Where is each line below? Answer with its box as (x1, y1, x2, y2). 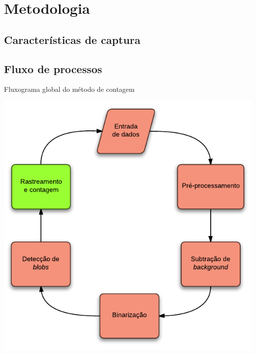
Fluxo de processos (4, 61, 102, 76)
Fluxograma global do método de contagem (4, 84, 135, 94)
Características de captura (4, 32, 141, 47)
